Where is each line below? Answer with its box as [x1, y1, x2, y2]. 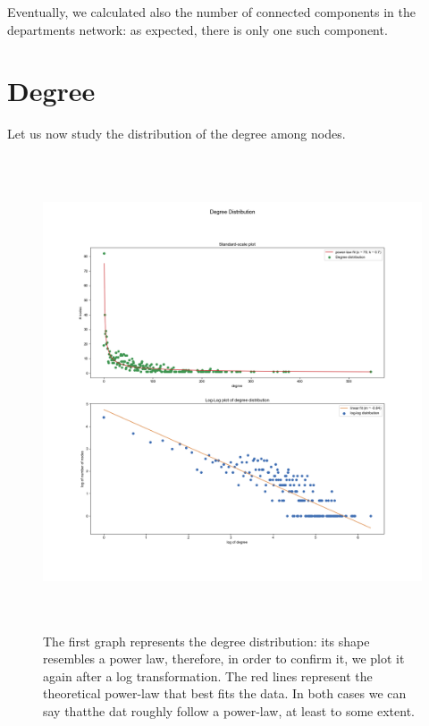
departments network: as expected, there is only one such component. [7, 20, 388, 38]
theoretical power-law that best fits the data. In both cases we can [43, 684, 407, 703]
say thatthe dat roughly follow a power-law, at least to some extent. [43, 702, 415, 720]
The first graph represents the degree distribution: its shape [43, 631, 370, 650]
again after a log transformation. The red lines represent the [43, 666, 373, 685]
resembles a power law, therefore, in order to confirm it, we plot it [43, 649, 405, 668]
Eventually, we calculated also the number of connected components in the [7, 3, 416, 21]
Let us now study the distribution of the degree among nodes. [7, 124, 346, 143]
